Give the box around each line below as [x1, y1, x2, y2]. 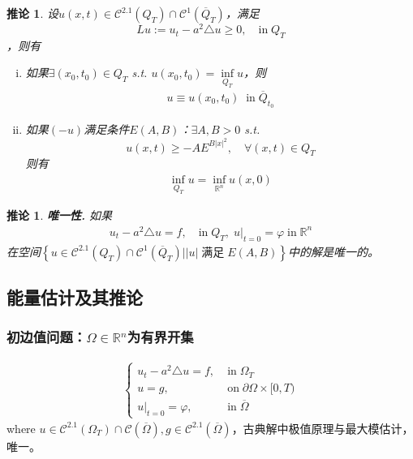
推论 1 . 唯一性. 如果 [6, 207, 112, 224]
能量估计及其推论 [6, 285, 143, 310]
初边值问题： [6, 327, 87, 347]
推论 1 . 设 [6, 5, 58, 21]
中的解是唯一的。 [288, 242, 380, 260]
